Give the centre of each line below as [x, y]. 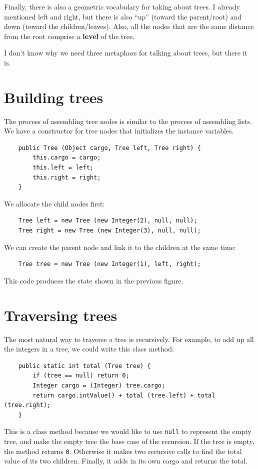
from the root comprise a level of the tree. [69, 36]
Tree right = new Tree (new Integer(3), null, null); [109, 231]
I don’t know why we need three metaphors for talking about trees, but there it [126, 53]
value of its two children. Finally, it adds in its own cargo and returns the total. [126, 461]
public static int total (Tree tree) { [84, 366]
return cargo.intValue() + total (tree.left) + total [124, 395]
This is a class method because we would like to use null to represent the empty [128, 431]
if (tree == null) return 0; [81, 376]
